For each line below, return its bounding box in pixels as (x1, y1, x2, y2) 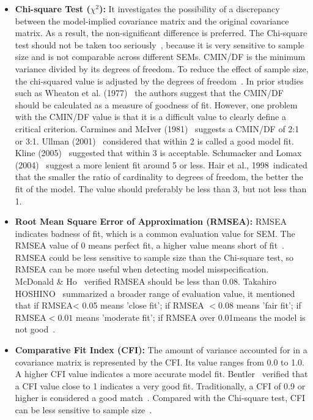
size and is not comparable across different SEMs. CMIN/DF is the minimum (15, 50, 306, 63)
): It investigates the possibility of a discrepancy (99, 2, 280, 15)
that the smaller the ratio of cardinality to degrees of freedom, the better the (15, 170, 303, 183)
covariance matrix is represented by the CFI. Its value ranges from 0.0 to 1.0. (15, 355, 304, 368)
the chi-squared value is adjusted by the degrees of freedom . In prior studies (15, 74, 304, 87)
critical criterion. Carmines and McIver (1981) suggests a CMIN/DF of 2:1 (15, 122, 300, 135)
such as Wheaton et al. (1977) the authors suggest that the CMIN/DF (15, 86, 284, 99)
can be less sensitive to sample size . (15, 403, 152, 416)
